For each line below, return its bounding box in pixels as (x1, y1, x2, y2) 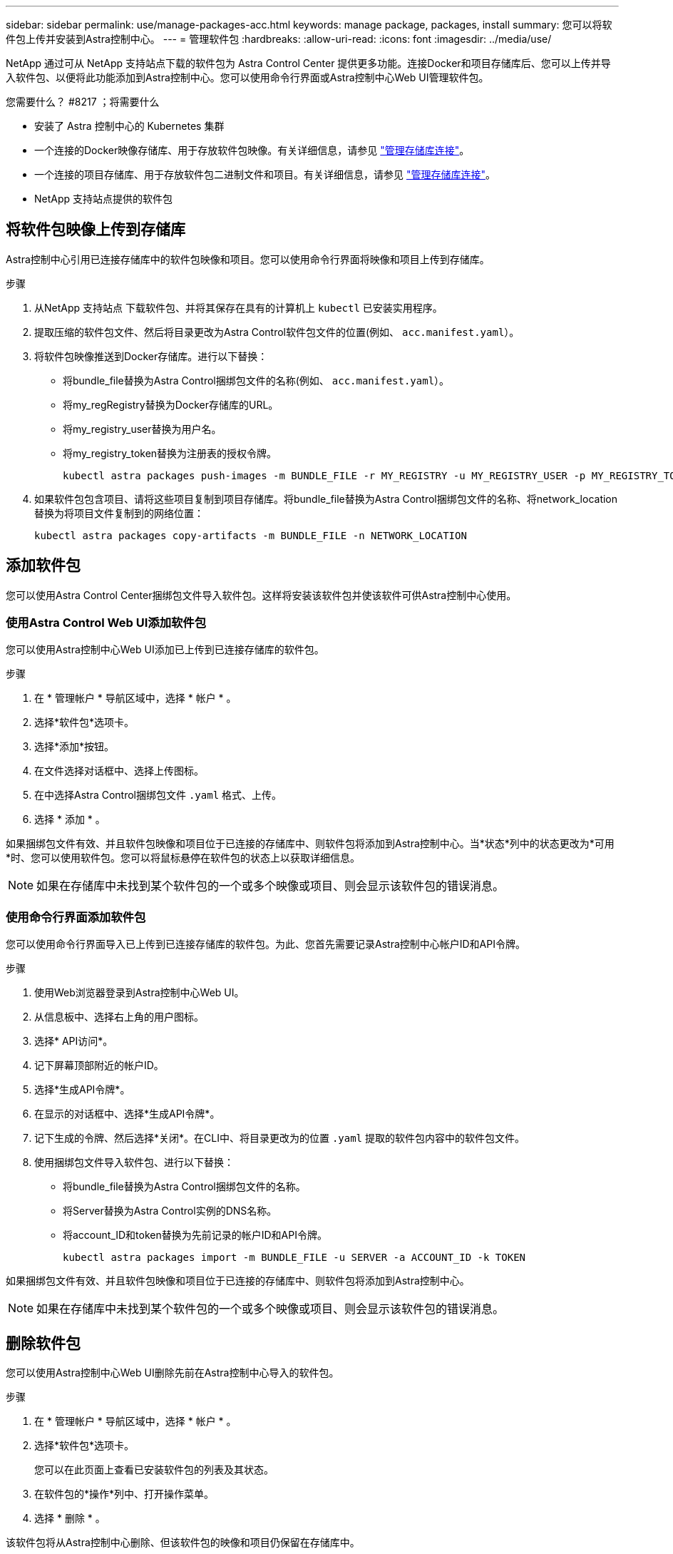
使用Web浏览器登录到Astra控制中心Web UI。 (34, 986, 245, 999)
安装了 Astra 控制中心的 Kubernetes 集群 (34, 120, 225, 132)
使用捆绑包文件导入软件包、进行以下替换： (34, 1156, 234, 1169)
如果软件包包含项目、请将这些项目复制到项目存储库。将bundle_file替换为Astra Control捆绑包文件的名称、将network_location (34, 492, 618, 505)
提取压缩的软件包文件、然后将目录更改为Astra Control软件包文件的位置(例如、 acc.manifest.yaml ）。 (34, 325, 520, 338)
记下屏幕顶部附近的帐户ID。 (34, 1059, 164, 1072)
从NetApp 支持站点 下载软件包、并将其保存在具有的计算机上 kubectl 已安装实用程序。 (34, 301, 443, 314)
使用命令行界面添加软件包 (6, 909, 146, 924)
